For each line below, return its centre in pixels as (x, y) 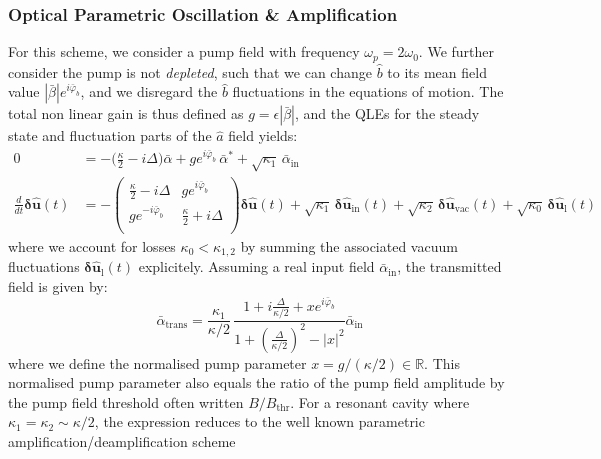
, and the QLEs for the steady (387, 113)
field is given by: (58, 285)
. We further (456, 51)
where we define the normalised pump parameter (157, 362)
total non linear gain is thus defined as (126, 113)
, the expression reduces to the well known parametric (259, 421)
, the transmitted (449, 266)
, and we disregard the (149, 91)
